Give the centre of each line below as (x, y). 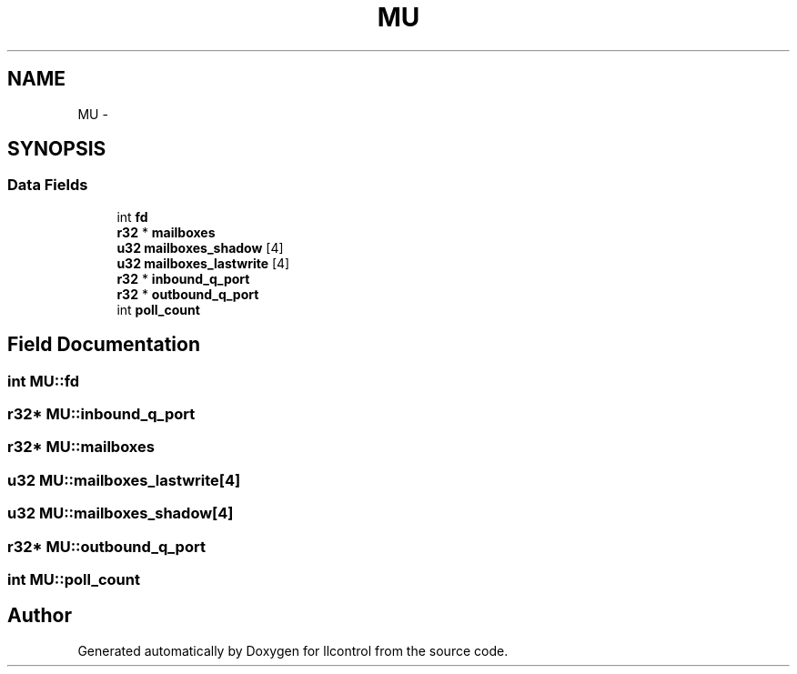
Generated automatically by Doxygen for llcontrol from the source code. (293, 650)
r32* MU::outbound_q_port (106, 546)
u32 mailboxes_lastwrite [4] (203, 263)
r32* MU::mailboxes (81, 447)
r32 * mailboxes (166, 232)
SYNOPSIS (57, 149)
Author (40, 616)
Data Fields (48, 185)
